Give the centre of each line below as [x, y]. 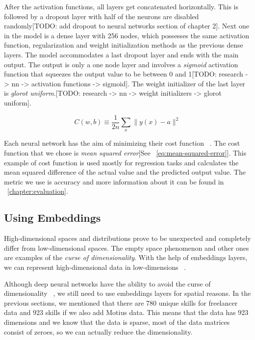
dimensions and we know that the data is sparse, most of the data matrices [117, 322]
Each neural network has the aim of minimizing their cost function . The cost [122, 143]
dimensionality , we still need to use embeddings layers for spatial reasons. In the [127, 293]
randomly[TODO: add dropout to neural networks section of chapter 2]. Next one [127, 26]
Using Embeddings [52, 218]
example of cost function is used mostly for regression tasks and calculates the [121, 162]
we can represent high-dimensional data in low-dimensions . [95, 267]
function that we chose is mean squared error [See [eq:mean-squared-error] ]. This [125, 152]
